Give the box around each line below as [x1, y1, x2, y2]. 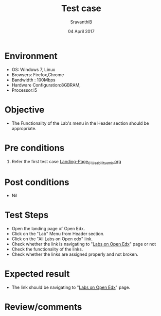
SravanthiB [70, 19, 92, 25]
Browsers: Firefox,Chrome [11, 71, 64, 78]
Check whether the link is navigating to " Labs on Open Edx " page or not [11, 241, 156, 247]
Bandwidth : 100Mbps [11, 77, 55, 83]
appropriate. [11, 125, 37, 131]
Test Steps [4, 210, 49, 221]
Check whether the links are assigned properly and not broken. [11, 251, 138, 257]
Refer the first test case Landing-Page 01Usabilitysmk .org [11, 158, 121, 166]
